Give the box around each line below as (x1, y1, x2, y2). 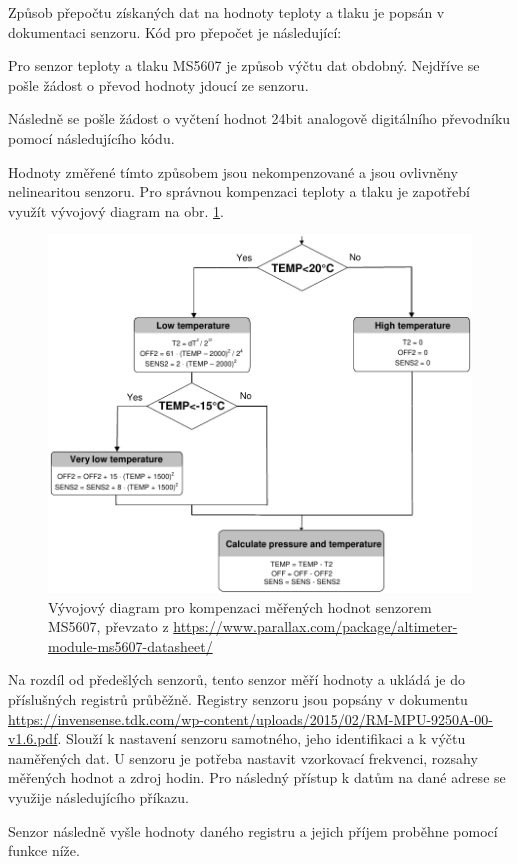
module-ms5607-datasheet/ (48, 635, 213, 656)
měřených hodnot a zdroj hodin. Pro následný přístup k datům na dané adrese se (8, 767, 506, 788)
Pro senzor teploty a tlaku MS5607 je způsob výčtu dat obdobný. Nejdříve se (8, 55, 480, 76)
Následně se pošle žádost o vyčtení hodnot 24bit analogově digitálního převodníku (8, 108, 511, 129)
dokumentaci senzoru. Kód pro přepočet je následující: (8, 21, 342, 42)
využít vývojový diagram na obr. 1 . (8, 200, 224, 221)
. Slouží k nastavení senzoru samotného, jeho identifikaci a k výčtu (57, 728, 466, 749)
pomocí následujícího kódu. (8, 127, 175, 148)
